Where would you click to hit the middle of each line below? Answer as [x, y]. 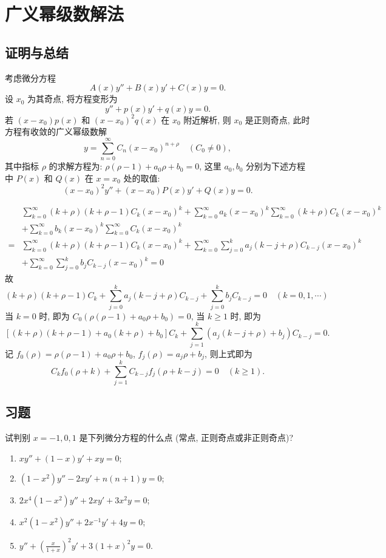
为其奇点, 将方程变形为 [73, 99]
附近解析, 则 [207, 119]
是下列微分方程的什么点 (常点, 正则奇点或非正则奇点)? [186, 437]
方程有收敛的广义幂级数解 [56, 131]
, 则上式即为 [229, 353]
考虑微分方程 [30, 77]
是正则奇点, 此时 [277, 119]
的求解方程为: [76, 166]
